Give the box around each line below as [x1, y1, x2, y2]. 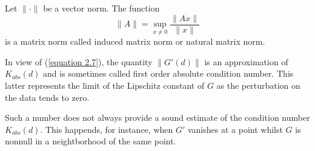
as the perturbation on [216, 79, 300, 92]
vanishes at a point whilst [187, 123, 283, 135]
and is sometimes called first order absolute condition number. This [43, 67, 294, 80]
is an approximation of [204, 55, 288, 68]
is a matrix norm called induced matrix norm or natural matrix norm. [5, 35, 265, 48]
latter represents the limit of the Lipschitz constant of [5, 79, 205, 92]
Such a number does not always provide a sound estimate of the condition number [5, 111, 310, 124]
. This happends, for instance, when [40, 123, 173, 135]
